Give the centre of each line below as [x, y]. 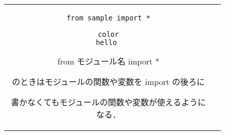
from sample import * [108, 18]
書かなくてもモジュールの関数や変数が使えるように [108, 102]
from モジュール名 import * [108, 61]
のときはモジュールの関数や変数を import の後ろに [108, 82]
